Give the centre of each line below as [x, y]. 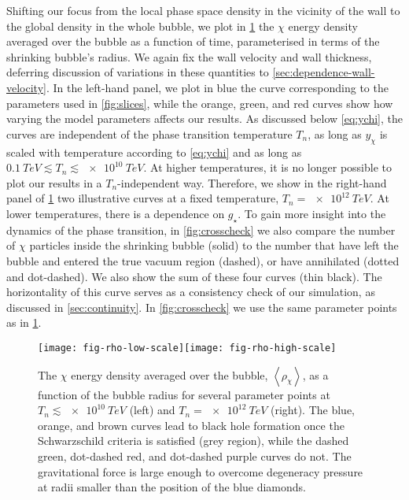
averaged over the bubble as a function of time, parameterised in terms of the [193, 41]
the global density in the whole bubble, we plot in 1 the [140, 26]
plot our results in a [54, 182]
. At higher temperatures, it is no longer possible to [267, 167]
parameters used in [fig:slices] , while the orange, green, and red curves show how [200, 103]
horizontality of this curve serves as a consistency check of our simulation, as [191, 292]
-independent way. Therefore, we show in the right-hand [252, 182]
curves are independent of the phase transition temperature [149, 133]
